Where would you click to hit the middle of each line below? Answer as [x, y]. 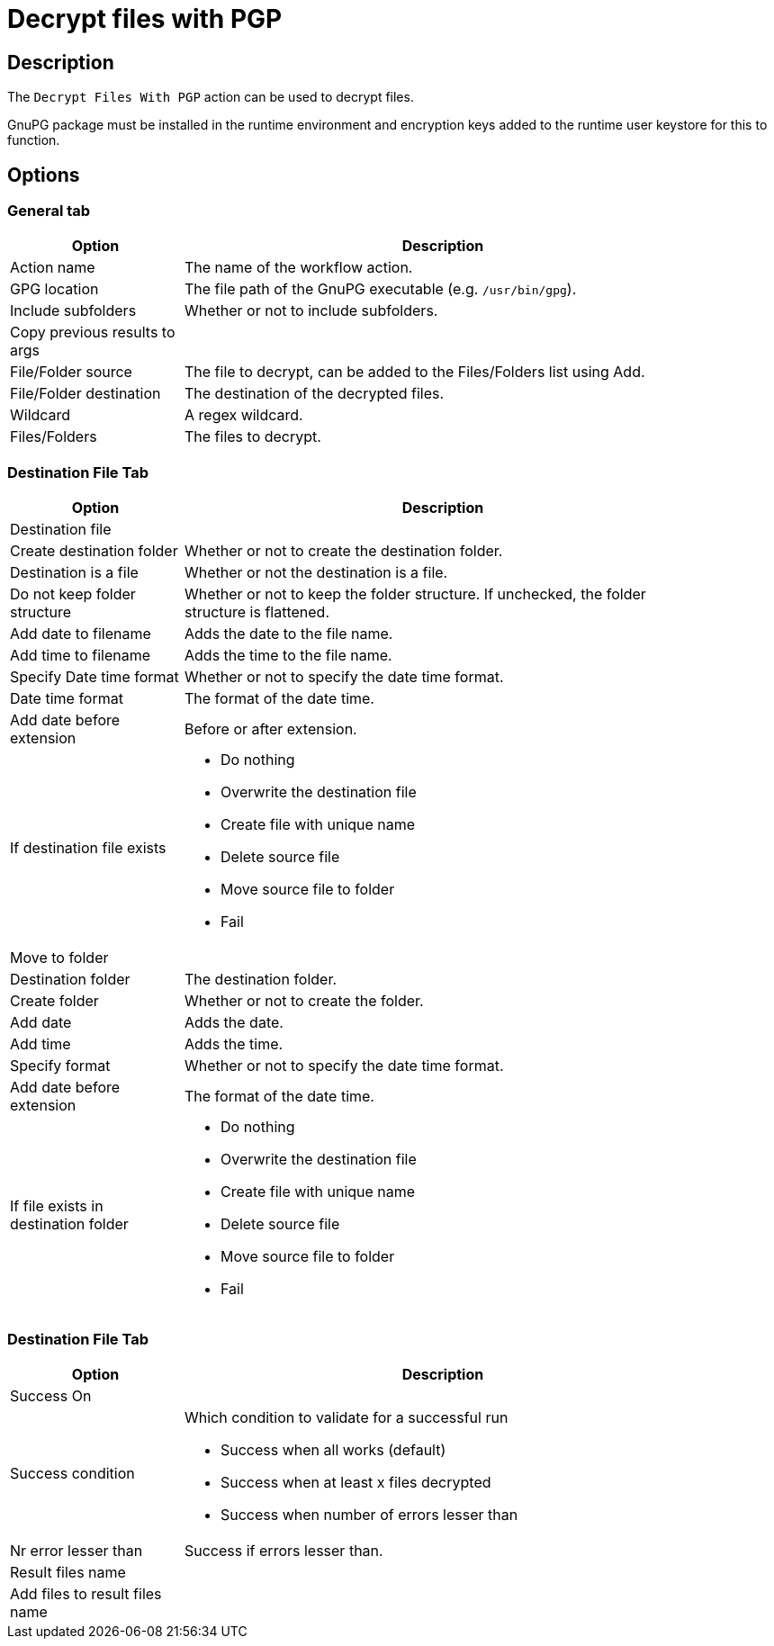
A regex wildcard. [244, 415]
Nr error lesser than [76, 1550]
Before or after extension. [271, 729]
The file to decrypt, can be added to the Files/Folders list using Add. [415, 372]
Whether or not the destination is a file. [316, 573]
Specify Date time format [94, 677]
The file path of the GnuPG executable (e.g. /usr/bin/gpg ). [381, 289]
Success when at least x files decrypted [356, 1482]
